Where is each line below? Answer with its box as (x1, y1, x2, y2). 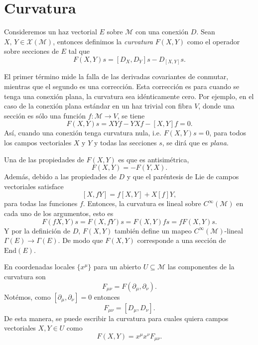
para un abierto (93, 261, 141, 272)
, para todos (209, 127, 246, 138)
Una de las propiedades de (4, 154, 84, 164)
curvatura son (4, 271, 46, 281)
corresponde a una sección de (137, 235, 226, 245)
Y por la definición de (4, 225, 71, 235)
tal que (68, 46, 90, 56)
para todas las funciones (4, 198, 78, 209)
